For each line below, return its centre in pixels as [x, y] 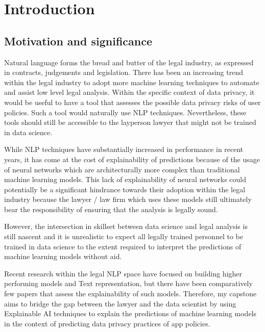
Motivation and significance [78, 41]
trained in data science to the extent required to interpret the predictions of [123, 246]
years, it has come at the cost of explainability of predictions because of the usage [132, 159]
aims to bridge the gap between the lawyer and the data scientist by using [120, 303]
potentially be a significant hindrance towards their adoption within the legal [125, 189]
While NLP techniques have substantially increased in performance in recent [124, 149]
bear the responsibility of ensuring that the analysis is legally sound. [111, 209]
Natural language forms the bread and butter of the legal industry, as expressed [129, 62]
